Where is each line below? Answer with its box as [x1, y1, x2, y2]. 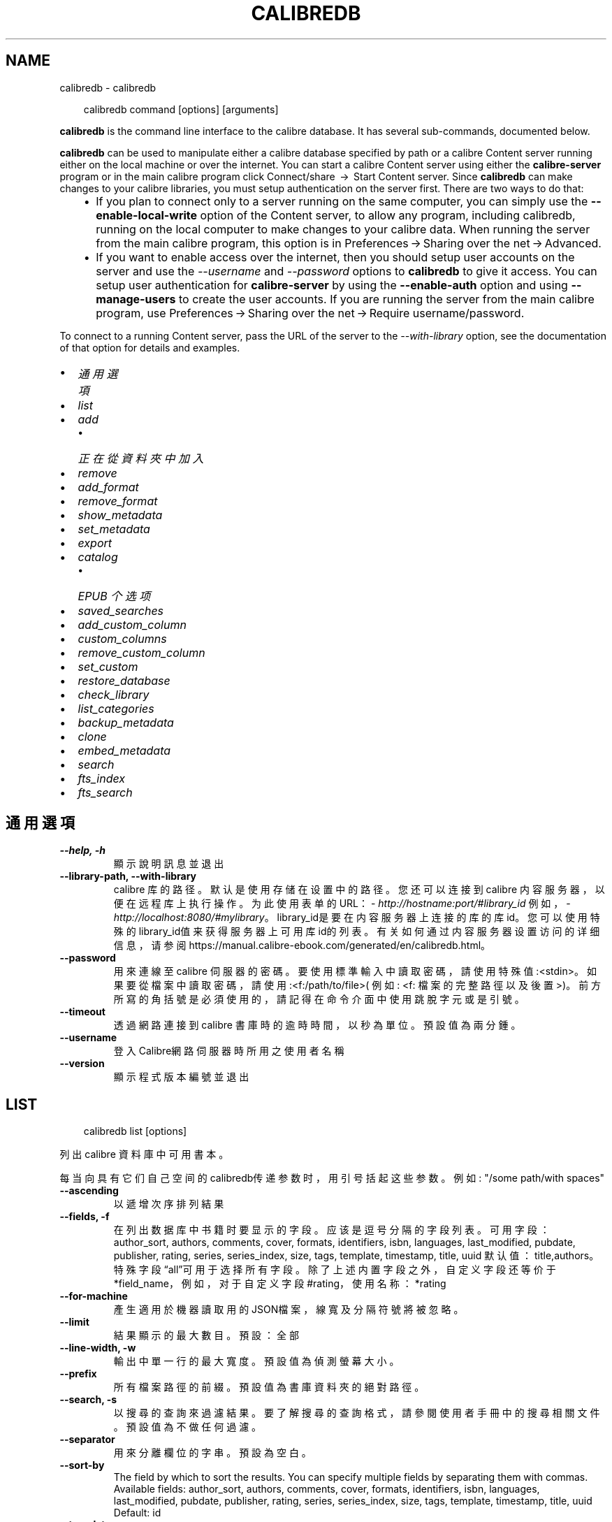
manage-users [96, 291, 176, 306]
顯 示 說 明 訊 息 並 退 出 [113, 857, 224, 870]
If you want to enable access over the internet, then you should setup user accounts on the [96, 249, 575, 264]
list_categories [78, 701, 154, 716]
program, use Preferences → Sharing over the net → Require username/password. [96, 305, 525, 320]
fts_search [78, 785, 133, 799]
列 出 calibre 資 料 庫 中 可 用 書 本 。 [59, 1148, 229, 1161]
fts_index [78, 771, 126, 785]
